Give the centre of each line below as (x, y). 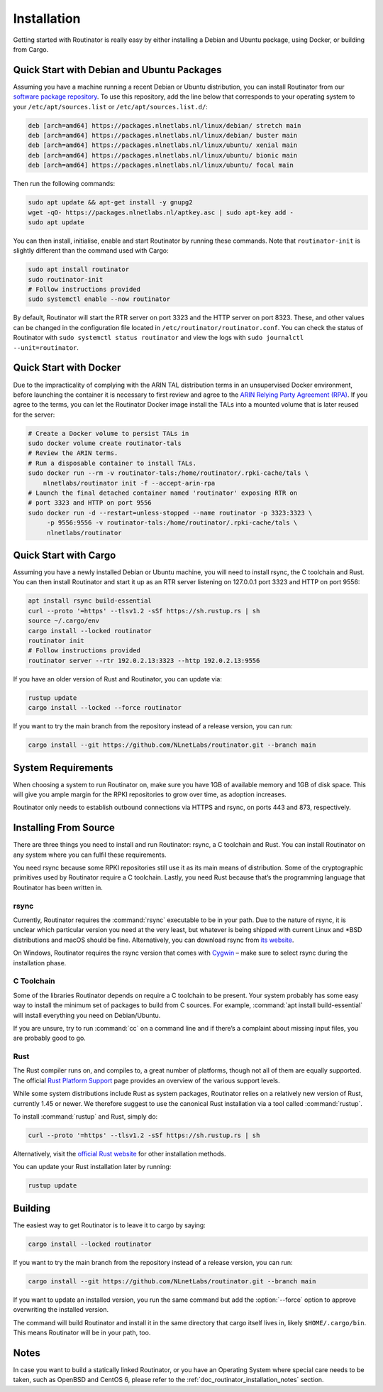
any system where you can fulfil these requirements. (90, 855)
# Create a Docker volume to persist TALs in (109, 433)
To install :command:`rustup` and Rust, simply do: (85, 1116)
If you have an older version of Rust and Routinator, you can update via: (118, 679)
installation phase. (40, 963)
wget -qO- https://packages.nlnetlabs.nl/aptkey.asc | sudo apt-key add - (161, 212)
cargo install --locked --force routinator (105, 708)
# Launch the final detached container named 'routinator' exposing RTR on (163, 493)
